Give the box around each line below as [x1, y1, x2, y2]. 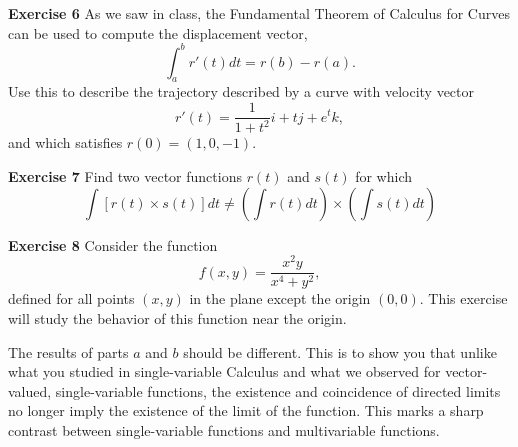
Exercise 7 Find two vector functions [8, 166, 242, 187]
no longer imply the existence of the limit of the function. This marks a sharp [8, 400, 484, 421]
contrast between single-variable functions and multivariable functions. [8, 419, 440, 440]
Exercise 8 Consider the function [8, 234, 218, 255]
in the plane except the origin [189, 288, 371, 309]
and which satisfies [8, 132, 123, 153]
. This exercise [419, 288, 508, 309]
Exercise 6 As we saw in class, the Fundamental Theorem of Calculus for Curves [8, 3, 510, 23]
